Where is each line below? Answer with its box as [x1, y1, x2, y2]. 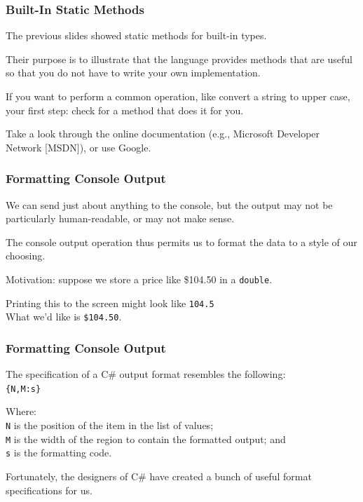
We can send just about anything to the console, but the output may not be [6, 197, 333, 212]
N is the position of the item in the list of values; [6, 418, 214, 432]
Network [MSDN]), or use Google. [6, 140, 151, 154]
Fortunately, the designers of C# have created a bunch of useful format [6, 468, 312, 483]
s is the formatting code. [6, 445, 112, 460]
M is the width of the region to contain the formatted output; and [6, 431, 286, 446]
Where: [6, 404, 36, 419]
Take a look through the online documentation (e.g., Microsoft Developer [6, 126, 320, 141]
